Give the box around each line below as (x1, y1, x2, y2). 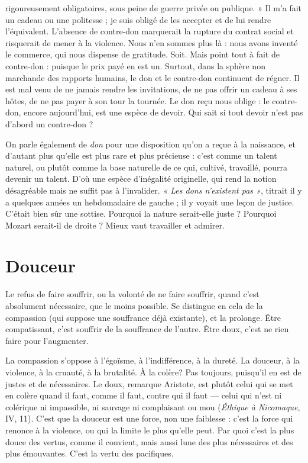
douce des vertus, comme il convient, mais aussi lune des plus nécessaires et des (5, 435, 293, 448)
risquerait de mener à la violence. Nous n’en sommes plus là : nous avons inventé (5, 36, 298, 49)
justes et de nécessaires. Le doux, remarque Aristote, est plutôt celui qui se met (5, 377, 293, 390)
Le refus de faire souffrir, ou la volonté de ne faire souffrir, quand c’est (5, 288, 260, 300)
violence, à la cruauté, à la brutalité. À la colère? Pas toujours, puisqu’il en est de (5, 365, 301, 378)
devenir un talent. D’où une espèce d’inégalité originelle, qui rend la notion (5, 172, 277, 185)
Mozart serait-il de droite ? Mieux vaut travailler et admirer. (5, 218, 225, 231)
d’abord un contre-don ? (5, 117, 93, 130)
